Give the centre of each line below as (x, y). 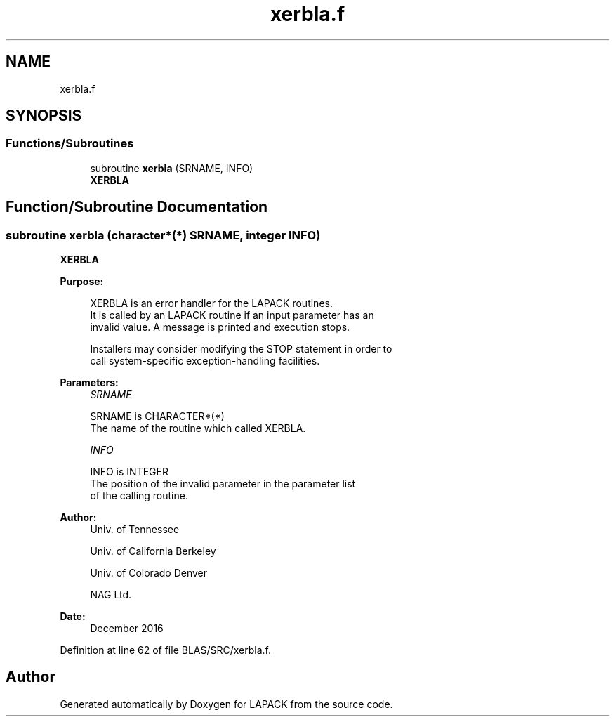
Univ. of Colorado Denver (149, 573)
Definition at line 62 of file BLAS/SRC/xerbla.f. (166, 650)
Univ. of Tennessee (135, 530)
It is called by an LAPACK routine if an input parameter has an (232, 315)
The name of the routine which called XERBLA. (198, 428)
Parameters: (89, 383)
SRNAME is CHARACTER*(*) (157, 416)
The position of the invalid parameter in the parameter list (223, 484)
